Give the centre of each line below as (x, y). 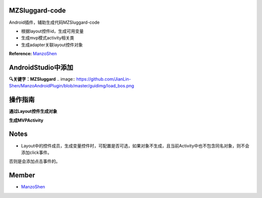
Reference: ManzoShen (33, 54)
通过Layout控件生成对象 (33, 111)
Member (22, 175)
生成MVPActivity (26, 120)
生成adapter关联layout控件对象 (52, 45)
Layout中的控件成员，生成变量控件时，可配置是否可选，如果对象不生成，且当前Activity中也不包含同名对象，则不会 (135, 146)
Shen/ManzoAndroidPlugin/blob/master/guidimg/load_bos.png (72, 86)
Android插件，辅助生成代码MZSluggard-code (54, 22)
